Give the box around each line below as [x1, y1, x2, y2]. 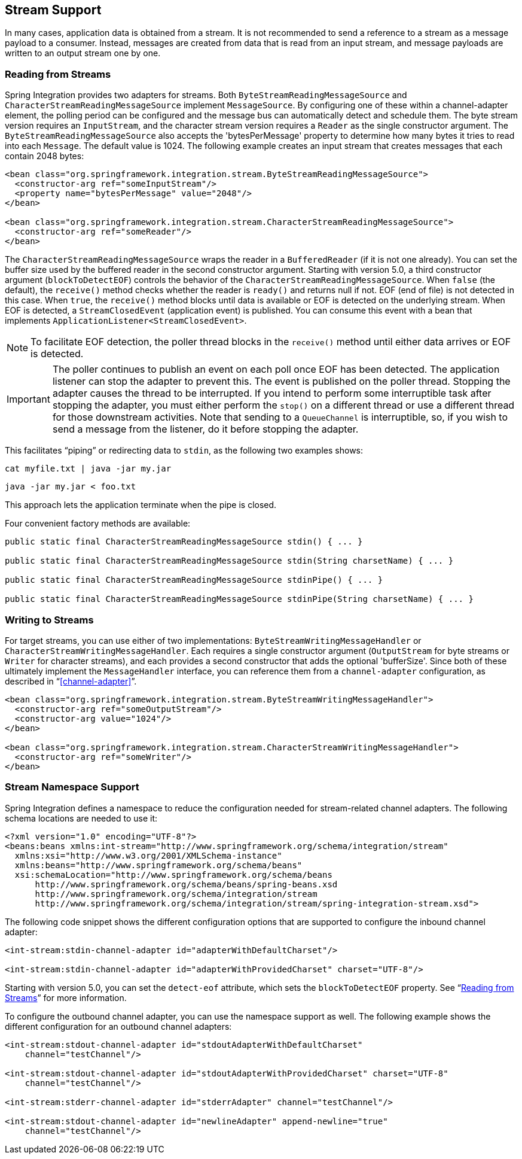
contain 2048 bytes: [5, 151, 84, 162]
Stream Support [5, 2, 102, 17]
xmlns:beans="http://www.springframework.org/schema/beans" [14, 860, 303, 870]
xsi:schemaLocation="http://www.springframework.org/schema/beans [14, 869, 332, 880]
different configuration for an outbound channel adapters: [5, 1021, 232, 1032]
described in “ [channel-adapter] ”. [5, 676, 137, 686]
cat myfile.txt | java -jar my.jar [5, 464, 172, 474]
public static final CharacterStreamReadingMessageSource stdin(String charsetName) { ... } [5, 556, 454, 566]
